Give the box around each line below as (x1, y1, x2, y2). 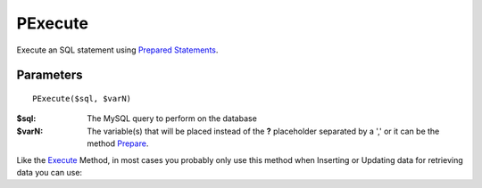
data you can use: (16, 167, 83, 177)
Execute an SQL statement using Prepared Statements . (16, 45, 219, 55)
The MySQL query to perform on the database (87, 113, 258, 124)
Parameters (16, 68, 83, 83)
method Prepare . (87, 138, 149, 149)
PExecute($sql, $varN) (32, 94, 132, 103)
